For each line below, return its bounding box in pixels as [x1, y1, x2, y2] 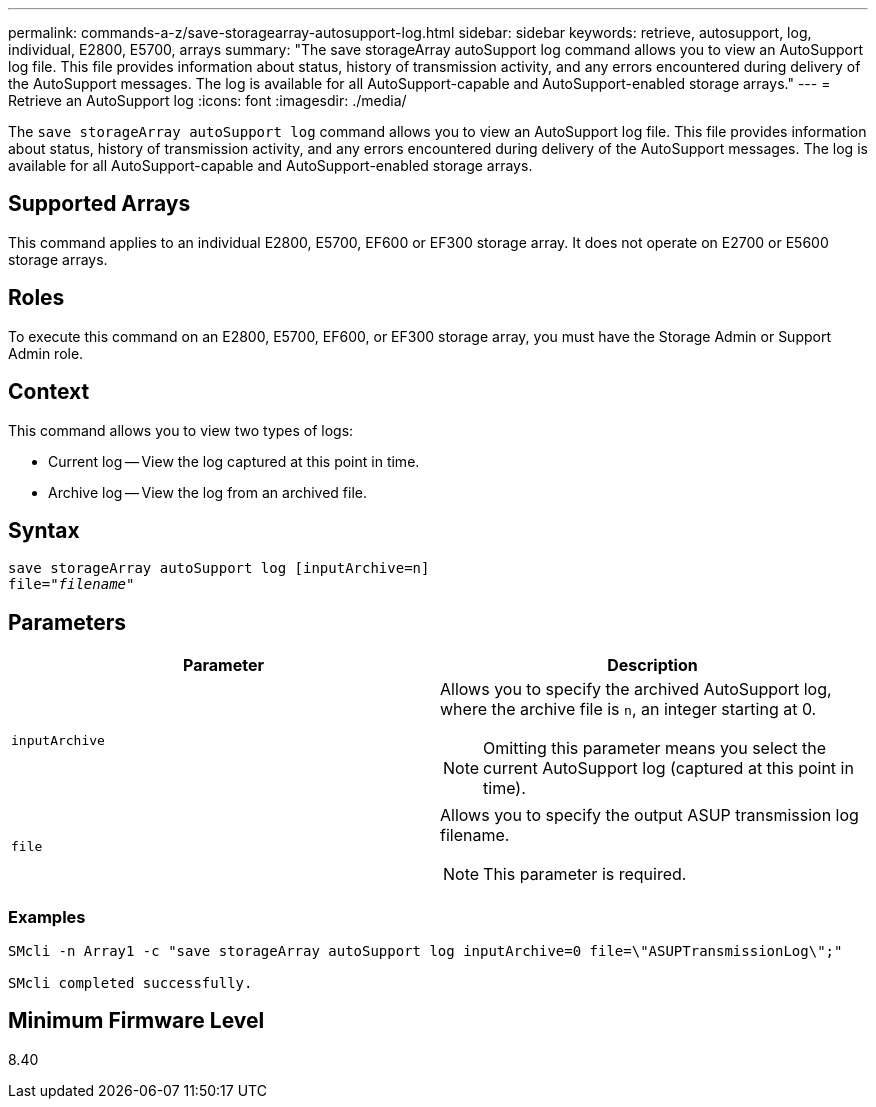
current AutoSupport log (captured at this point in [483, 758, 854, 779]
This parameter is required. [483, 864, 687, 885]
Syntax [8, 517, 80, 543]
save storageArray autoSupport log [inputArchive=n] [8, 560, 430, 577]
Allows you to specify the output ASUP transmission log [440, 805, 859, 826]
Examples [8, 906, 86, 927]
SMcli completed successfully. [8, 974, 253, 991]
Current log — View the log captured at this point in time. [48, 452, 420, 470]
